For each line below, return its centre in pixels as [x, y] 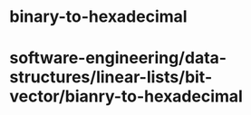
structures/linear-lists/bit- [111, 77]
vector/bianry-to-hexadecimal [126, 96]
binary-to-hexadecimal [98, 17]
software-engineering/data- [118, 58]
